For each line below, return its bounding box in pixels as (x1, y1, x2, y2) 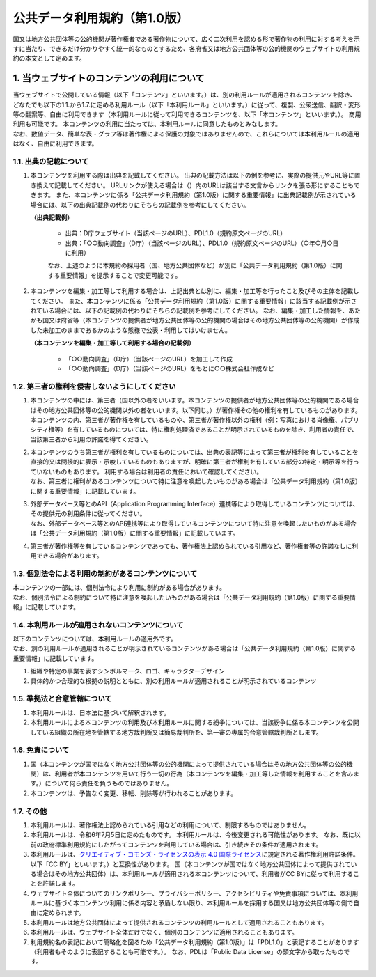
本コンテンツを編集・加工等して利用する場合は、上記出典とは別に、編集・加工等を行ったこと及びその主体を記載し (30, 287, 360, 295)
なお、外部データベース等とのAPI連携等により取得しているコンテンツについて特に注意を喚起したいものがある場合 (30, 519, 357, 527)
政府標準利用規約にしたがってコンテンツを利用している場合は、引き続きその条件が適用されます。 (42, 840, 322, 849)
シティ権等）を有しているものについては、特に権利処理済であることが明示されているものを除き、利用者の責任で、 (30, 425, 358, 434)
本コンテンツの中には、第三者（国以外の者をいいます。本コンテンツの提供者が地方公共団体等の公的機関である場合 (30, 396, 359, 405)
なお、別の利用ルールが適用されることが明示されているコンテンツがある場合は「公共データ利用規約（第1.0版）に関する (13, 644, 357, 652)
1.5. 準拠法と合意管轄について (13, 694, 112, 703)
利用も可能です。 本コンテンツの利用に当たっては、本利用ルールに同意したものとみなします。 (13, 120, 282, 128)
